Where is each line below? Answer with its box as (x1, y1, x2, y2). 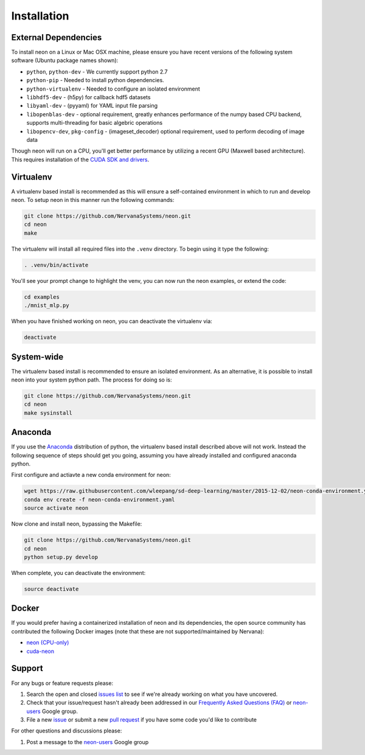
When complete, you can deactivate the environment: (11, 569, 146, 576)
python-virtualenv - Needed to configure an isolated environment (26, 85, 200, 92)
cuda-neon (26, 647, 55, 655)
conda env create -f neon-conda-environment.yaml (24, 496, 175, 503)
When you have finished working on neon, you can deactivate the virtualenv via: (11, 318, 212, 325)
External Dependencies (11, 32, 102, 43)
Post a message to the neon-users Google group (26, 738, 149, 745)
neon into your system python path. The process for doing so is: (11, 376, 172, 383)
